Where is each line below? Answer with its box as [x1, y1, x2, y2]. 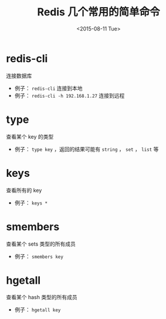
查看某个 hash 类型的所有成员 [6, 294, 77, 301]
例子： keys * [14, 199, 48, 206]
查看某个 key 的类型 [6, 133, 54, 140]
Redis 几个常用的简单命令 [37, 5, 160, 19]
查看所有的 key [6, 186, 42, 194]
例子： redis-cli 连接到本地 [14, 85, 83, 92]
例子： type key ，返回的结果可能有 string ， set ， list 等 [14, 145, 159, 153]
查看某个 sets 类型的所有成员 [6, 240, 76, 247]
